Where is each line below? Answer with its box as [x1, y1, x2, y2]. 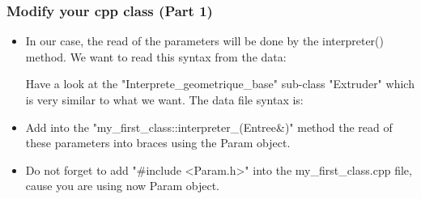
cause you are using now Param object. [25, 177, 219, 194]
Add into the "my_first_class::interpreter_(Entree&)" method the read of [25, 118, 393, 135]
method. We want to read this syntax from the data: [25, 48, 287, 65]
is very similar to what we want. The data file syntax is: [25, 91, 304, 108]
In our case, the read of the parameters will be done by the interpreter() [25, 32, 384, 49]
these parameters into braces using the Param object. [25, 134, 291, 151]
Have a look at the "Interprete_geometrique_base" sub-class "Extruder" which [25, 75, 415, 92]
